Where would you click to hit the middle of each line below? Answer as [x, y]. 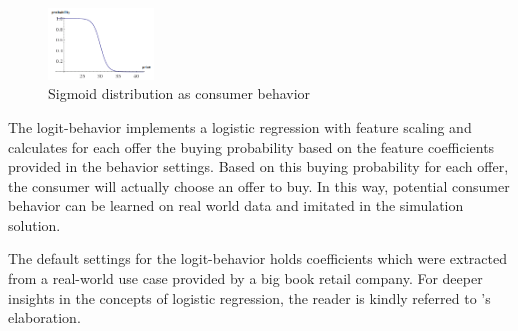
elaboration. [44, 317]
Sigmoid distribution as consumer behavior [179, 93]
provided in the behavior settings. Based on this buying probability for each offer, [258, 166]
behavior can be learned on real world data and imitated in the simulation [236, 205]
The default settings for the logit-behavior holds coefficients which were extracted [257, 258]
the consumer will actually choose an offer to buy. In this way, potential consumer [259, 185]
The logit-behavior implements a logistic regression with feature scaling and [240, 126]
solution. [34, 224]
